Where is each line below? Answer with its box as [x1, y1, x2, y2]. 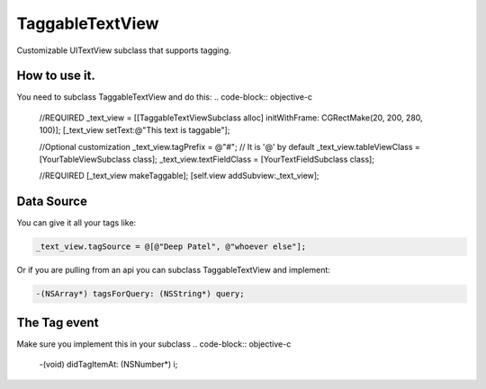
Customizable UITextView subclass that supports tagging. [16, 45, 231, 56]
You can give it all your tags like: [16, 217, 137, 228]
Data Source [16, 194, 87, 209]
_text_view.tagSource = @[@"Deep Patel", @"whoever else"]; [35, 242, 307, 252]
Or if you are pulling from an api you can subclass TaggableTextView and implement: [16, 265, 330, 276]
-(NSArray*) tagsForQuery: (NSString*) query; [35, 288, 245, 299]
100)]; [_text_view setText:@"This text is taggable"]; [39, 125, 230, 136]
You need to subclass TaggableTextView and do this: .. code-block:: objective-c [16, 92, 313, 102]
